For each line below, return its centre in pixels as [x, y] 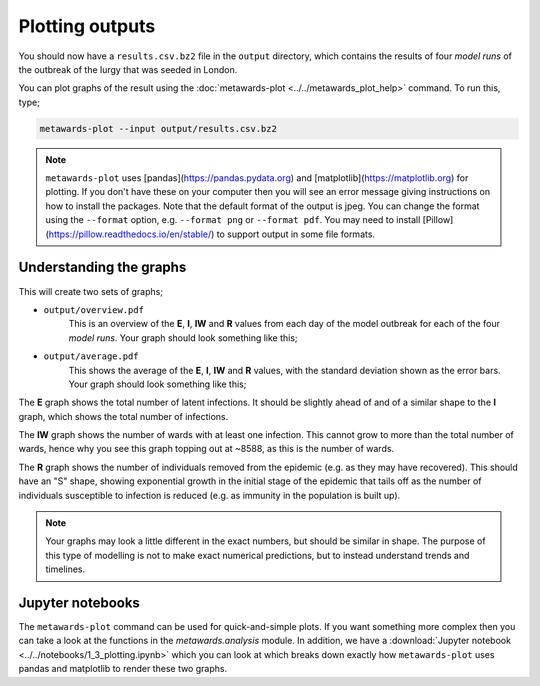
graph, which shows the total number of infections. [123, 416]
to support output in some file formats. [295, 234]
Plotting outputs [87, 26]
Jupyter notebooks [79, 603]
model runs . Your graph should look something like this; [183, 337]
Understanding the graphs [102, 267]
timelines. [65, 569]
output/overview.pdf [94, 309]
